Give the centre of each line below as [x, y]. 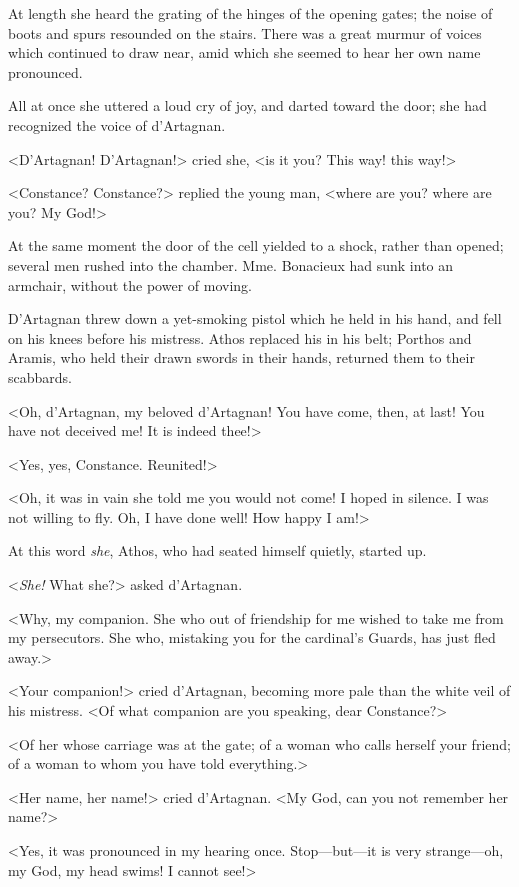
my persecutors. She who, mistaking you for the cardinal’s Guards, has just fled [252, 637]
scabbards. [40, 376]
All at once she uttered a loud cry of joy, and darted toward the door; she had [247, 105]
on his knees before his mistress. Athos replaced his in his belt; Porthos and [240, 337]
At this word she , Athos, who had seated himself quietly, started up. [217, 550]
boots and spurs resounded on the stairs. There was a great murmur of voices [245, 32]
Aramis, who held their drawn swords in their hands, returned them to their [241, 357]
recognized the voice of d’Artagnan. [117, 124]
